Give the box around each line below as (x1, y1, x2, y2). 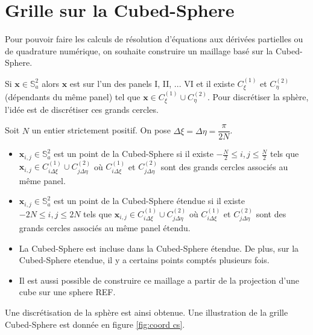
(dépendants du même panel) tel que (5, 90, 141, 103)
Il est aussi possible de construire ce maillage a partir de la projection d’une (19, 273, 299, 286)
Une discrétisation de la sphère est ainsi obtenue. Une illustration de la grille (5, 306, 288, 319)
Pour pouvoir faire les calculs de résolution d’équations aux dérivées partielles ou (5, 33, 303, 45)
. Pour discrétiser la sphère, (207, 90, 309, 103)
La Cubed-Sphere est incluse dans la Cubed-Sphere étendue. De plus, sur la (19, 241, 299, 254)
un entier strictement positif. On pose (31, 124, 171, 136)
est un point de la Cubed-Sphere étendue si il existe (54, 194, 245, 207)
